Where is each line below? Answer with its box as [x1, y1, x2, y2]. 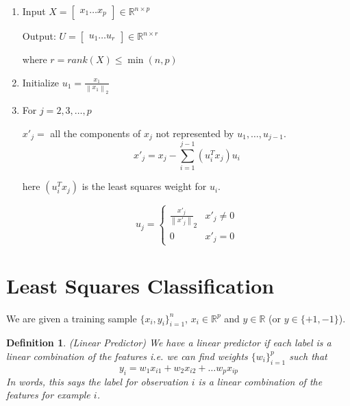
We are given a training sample [6, 311, 137, 325]
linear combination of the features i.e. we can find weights [6, 348, 248, 363]
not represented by [155, 126, 234, 140]
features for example [6, 387, 90, 402]
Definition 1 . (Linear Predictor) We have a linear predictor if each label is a [6, 335, 332, 350]
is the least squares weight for [82, 179, 207, 193]
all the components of [50, 126, 141, 140]
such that [289, 348, 327, 363]
